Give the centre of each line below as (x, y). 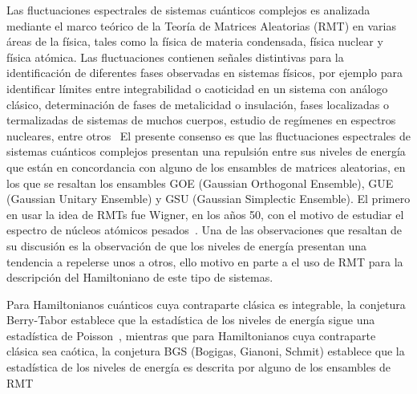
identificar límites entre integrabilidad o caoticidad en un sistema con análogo (197, 88)
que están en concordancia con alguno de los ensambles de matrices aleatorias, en (206, 167)
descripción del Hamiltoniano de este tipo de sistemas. (140, 277)
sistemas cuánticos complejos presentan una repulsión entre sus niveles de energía (206, 151)
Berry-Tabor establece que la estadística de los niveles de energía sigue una (191, 320)
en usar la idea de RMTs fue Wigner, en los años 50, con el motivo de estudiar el (205, 214)
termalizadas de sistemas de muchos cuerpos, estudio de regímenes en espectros (201, 120)
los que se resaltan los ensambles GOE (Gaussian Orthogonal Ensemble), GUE (200, 183)
